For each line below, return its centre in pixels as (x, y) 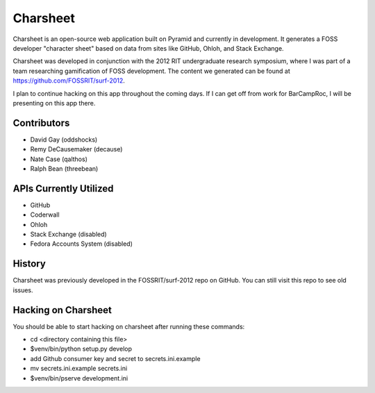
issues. (23, 290)
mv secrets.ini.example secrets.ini (79, 369)
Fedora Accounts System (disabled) (82, 244)
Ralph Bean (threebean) (64, 168)
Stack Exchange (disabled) (68, 234)
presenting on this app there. (54, 103)
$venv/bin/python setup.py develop (81, 349)
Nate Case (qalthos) (59, 159)
